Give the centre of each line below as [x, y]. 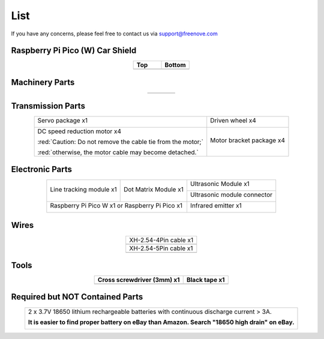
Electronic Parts [41, 169]
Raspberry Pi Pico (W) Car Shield [74, 51]
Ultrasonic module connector [231, 195]
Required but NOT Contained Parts [77, 297]
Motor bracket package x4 [247, 140]
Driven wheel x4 [233, 121]
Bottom [175, 65]
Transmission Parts [48, 106]
